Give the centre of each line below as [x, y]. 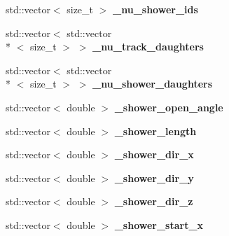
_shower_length [155, 131]
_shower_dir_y [154, 178]
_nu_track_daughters [148, 47]
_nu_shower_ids [155, 9]
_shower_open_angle [169, 107]
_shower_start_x [159, 224]
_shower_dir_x [154, 154]
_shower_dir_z [154, 201]
